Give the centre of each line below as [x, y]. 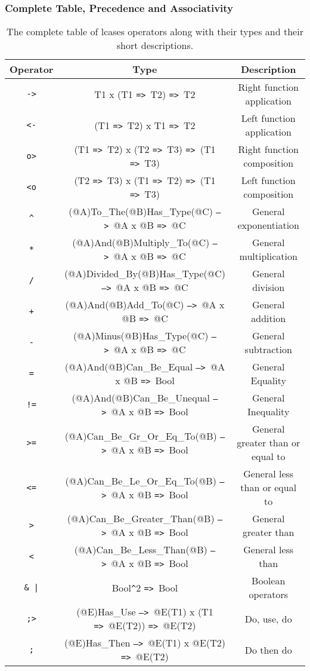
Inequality [269, 412]
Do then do [268, 649]
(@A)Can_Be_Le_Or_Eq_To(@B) [141, 480]
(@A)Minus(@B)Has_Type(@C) [141, 336]
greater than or [269, 443]
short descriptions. [155, 45]
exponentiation [269, 225]
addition [269, 318]
